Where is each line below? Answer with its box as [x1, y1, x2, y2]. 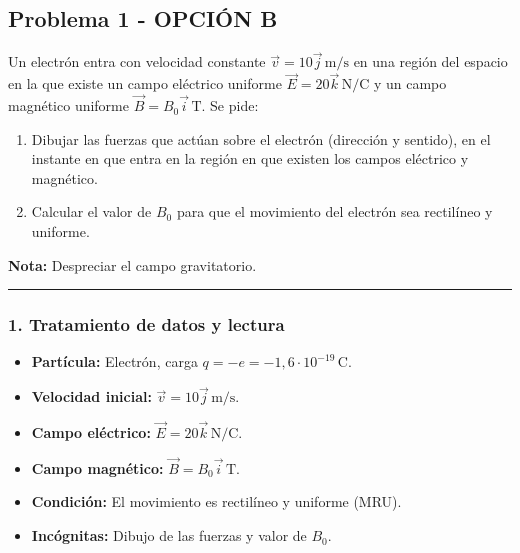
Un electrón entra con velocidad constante [8, 51, 266, 72]
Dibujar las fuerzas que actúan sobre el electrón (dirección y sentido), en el [31, 128, 491, 149]
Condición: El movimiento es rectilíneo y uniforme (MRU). [31, 491, 402, 512]
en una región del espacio [353, 51, 508, 72]
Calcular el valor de [31, 201, 152, 222]
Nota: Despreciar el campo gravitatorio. [8, 254, 257, 275]
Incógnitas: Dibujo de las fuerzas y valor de [31, 525, 307, 546]
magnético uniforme [8, 95, 129, 116]
